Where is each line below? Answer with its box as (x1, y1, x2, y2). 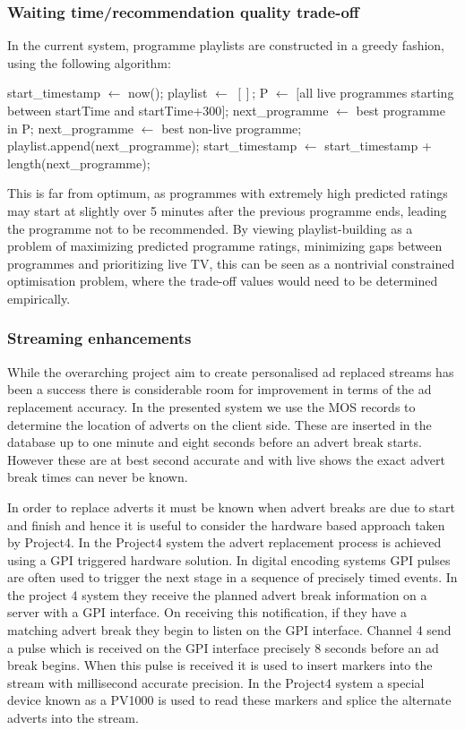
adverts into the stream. (7, 709, 139, 727)
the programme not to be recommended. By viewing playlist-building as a (7, 219, 413, 237)
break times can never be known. (7, 468, 188, 486)
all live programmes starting (299, 83, 454, 102)
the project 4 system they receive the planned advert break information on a (7, 585, 427, 604)
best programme (356, 101, 445, 119)
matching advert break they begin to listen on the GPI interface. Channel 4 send (7, 621, 452, 640)
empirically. (7, 288, 71, 307)
